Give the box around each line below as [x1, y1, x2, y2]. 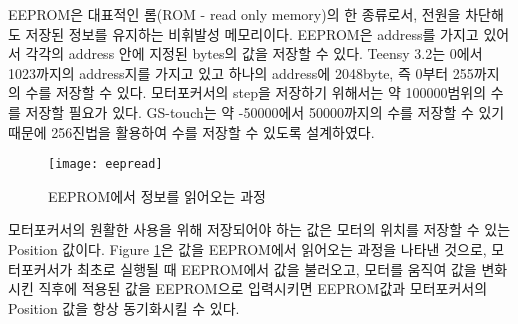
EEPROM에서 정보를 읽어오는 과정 [48, 185, 266, 206]
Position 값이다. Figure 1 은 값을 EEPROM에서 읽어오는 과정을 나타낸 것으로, [8, 239, 487, 259]
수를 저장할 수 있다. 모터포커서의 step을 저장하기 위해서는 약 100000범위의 [25, 82, 487, 103]
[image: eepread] [48, 157, 163, 172]
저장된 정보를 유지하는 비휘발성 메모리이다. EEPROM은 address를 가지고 [25, 23, 479, 44]
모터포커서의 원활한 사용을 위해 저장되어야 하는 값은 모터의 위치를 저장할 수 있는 [8, 219, 511, 240]
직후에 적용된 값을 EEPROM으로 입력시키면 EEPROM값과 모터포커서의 [38, 278, 488, 299]
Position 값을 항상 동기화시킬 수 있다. [8, 297, 240, 318]
